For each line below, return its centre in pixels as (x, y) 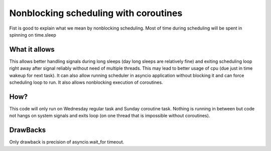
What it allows (32, 49)
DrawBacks (28, 130)
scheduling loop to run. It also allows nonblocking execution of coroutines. (86, 82)
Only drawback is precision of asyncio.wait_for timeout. (67, 142)
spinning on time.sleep (33, 35)
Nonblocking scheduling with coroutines (96, 13)
